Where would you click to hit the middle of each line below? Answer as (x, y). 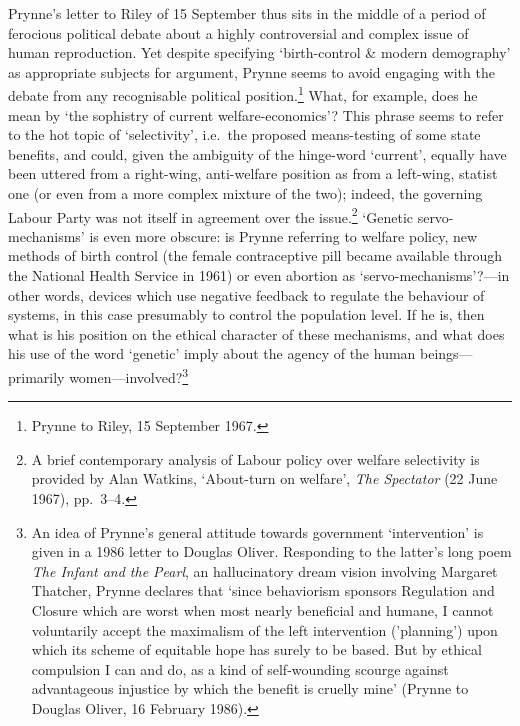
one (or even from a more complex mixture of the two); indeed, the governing (245, 193)
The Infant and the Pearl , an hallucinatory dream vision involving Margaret (264, 570)
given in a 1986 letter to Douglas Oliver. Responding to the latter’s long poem (271, 551)
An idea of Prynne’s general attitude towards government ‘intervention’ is (257, 531)
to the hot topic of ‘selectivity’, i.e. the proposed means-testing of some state (244, 134)
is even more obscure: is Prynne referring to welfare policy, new (283, 235)
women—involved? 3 (129, 375)
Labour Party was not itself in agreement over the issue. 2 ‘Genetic (210, 215)
